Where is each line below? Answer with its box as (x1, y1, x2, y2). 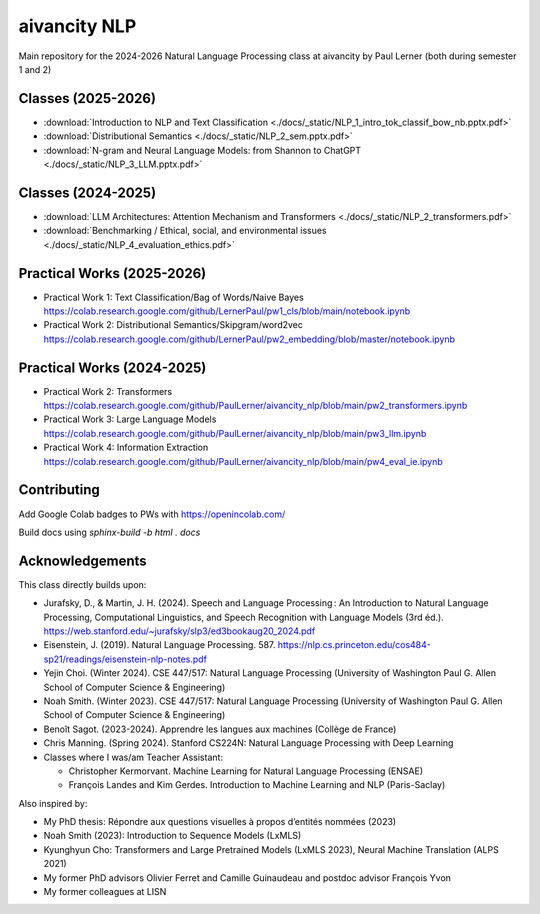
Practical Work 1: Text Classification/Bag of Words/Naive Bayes (43, 291, 304, 303)
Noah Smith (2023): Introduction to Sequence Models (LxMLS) (43, 830, 302, 842)
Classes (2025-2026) (18, 90, 157, 107)
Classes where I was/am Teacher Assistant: (43, 751, 224, 763)
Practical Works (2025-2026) (18, 265, 207, 282)
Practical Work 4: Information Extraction (43, 441, 209, 454)
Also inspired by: (18, 797, 88, 809)
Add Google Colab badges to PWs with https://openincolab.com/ (18, 508, 286, 520)
